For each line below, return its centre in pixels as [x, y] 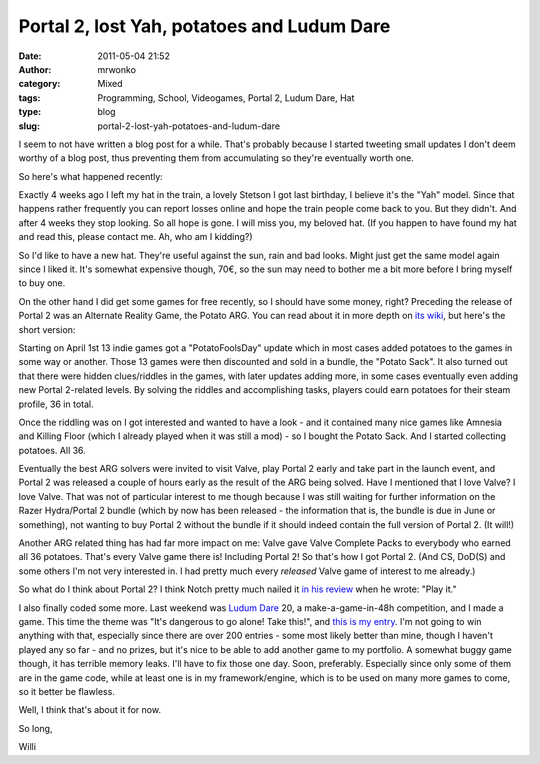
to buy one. [42, 283]
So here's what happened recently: [91, 176]
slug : [29, 126]
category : [39, 84]
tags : [29, 97]
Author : [35, 69]
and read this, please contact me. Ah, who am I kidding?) [136, 237]
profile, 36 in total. [56, 404]
